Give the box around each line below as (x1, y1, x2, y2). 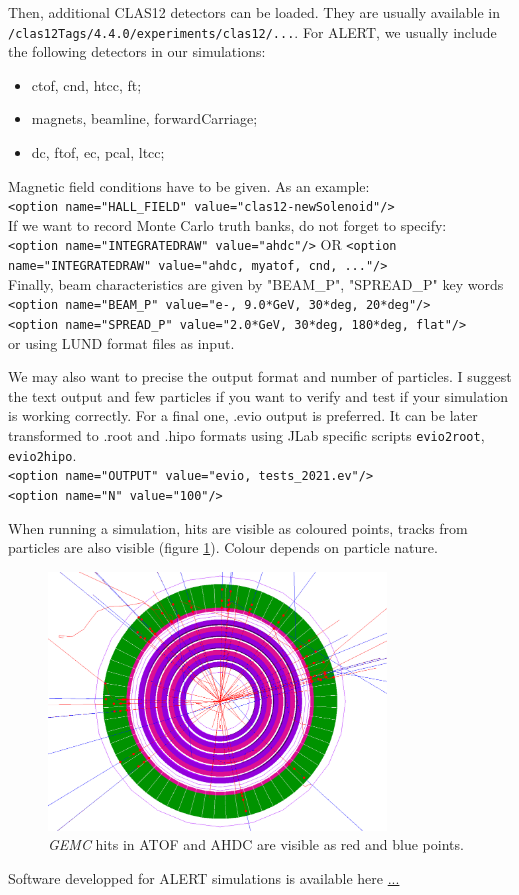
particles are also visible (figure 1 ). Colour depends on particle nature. (8, 537, 438, 558)
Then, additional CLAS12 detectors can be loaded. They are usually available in (8, 2, 500, 22)
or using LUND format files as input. (8, 332, 235, 353)
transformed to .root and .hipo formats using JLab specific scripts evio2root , (8, 425, 485, 446)
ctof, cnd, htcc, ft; (31, 74, 142, 95)
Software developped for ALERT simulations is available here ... (8, 867, 400, 888)
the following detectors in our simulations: (8, 41, 266, 62)
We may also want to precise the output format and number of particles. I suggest (8, 366, 512, 387)
